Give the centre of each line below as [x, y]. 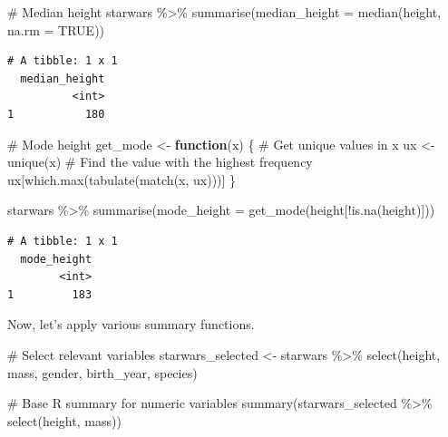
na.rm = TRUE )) [56, 29]
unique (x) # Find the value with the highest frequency [160, 162]
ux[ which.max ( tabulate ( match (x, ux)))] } [122, 179]
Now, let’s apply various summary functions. [131, 324]
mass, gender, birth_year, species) [102, 372]
